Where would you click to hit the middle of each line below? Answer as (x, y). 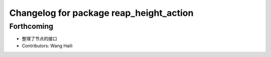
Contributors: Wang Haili (47, 46)
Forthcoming (31, 26)
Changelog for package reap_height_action (101, 13)
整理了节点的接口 (39, 39)
